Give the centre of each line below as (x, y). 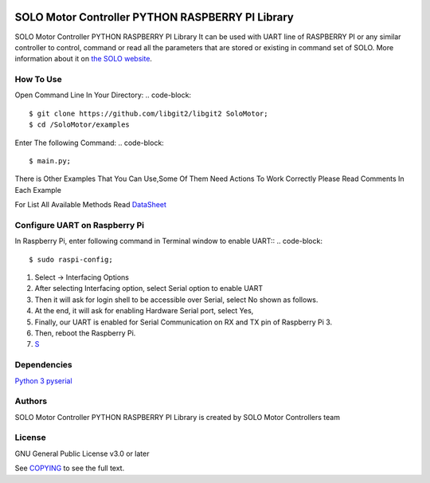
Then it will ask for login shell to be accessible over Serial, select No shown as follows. (176, 300)
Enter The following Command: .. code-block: (90, 143)
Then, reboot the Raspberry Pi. (85, 333)
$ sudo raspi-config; (71, 259)
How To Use (39, 80)
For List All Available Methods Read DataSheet (91, 205)
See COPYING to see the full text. (70, 468)
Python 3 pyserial (43, 381)
